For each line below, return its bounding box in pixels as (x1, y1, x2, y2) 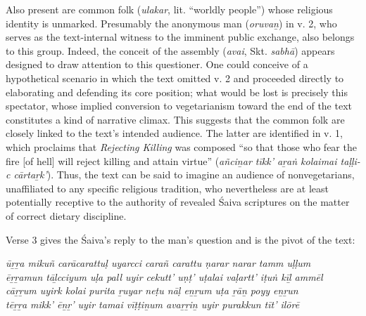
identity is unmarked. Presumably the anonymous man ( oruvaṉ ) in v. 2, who (6, 15, 337, 30)
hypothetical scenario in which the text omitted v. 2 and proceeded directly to (6, 70, 344, 85)
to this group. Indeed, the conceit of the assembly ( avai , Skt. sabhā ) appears (6, 43, 335, 58)
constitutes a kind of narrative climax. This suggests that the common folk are (6, 112, 345, 126)
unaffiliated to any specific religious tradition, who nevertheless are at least (6, 180, 329, 195)
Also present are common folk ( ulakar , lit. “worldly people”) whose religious (6, 2, 333, 16)
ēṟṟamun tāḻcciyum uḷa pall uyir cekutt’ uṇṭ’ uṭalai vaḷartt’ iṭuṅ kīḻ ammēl (6, 269, 323, 284)
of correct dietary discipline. (6, 208, 127, 223)
